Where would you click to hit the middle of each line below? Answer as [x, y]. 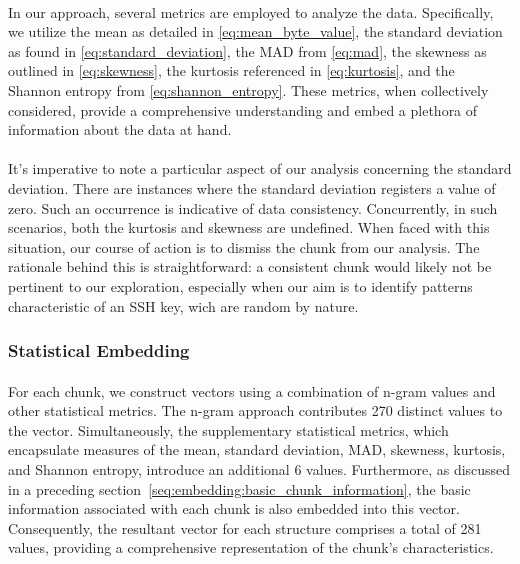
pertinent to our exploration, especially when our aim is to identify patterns [240, 285]
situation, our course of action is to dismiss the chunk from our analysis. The [244, 246]
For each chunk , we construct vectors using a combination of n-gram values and [252, 390]
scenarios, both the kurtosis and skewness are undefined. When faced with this [249, 227]
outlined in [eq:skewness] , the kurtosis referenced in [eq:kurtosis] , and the [231, 70]
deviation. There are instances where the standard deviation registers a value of [252, 187]
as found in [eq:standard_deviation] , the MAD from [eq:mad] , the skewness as [247, 50]
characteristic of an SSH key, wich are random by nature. [183, 305]
